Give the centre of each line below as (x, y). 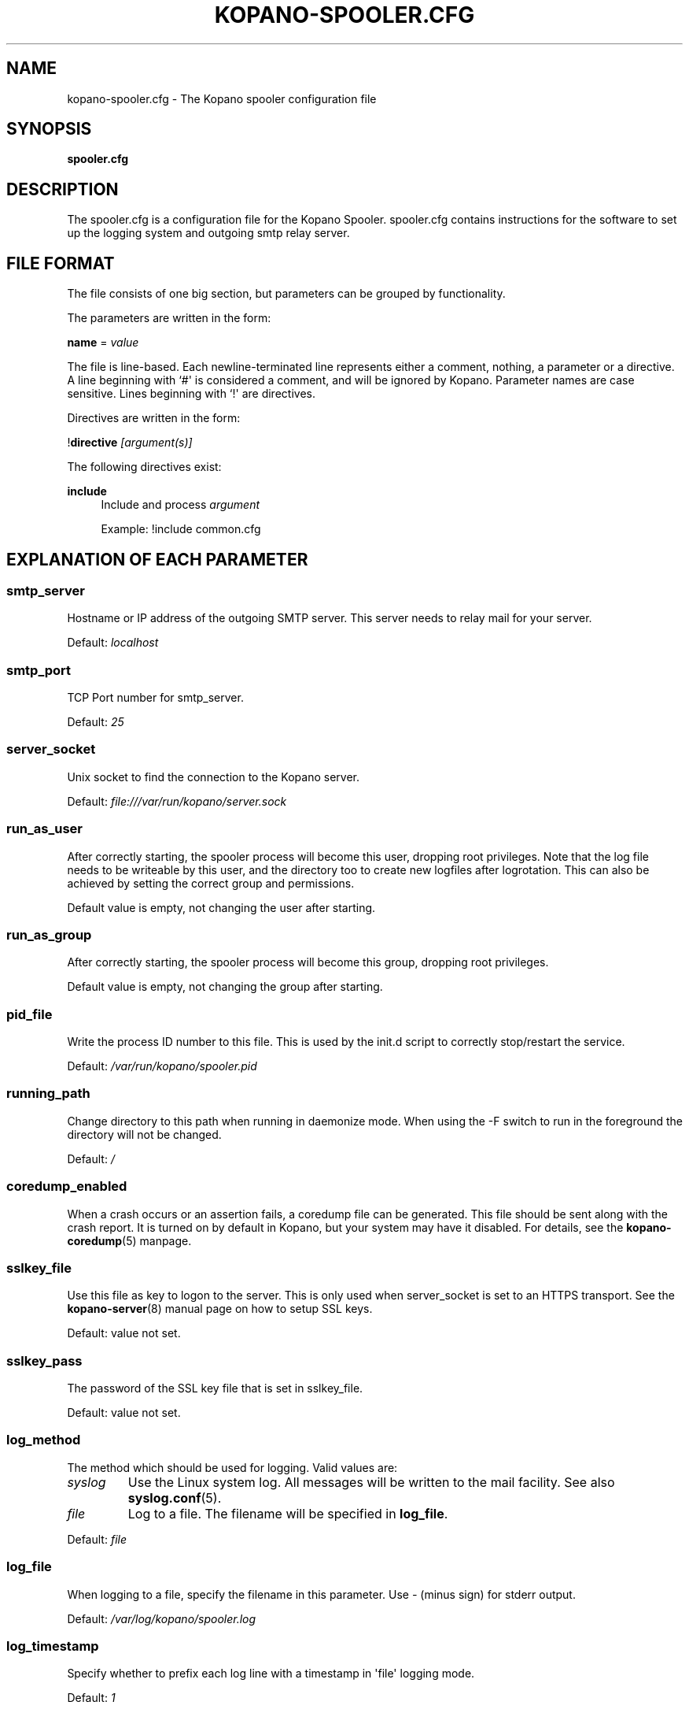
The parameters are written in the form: (169, 318)
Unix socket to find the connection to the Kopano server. (214, 777)
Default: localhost (113, 643)
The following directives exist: (144, 467)
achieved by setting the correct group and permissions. (211, 883)
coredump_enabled (67, 1186)
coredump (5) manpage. (129, 1240)
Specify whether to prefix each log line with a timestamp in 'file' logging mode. (271, 1674)
